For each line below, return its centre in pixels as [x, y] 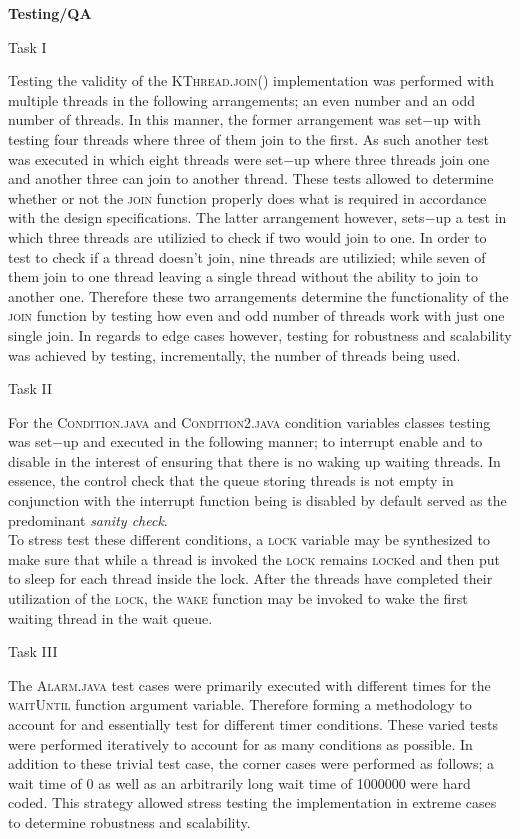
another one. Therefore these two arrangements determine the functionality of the [258, 295]
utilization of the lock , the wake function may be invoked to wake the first [238, 598]
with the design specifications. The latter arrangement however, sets [216, 217]
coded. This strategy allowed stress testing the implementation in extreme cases [252, 802]
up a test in [471, 217]
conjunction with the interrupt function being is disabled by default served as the [257, 500]
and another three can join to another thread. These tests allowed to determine [251, 178]
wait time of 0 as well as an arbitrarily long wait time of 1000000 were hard [239, 782]
